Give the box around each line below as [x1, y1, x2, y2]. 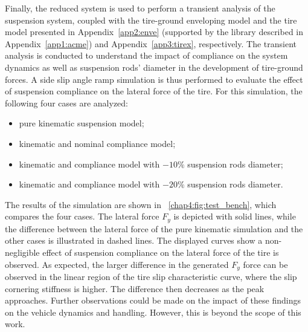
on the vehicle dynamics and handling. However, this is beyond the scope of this [5, 305, 301, 318]
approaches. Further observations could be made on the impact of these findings [5, 294, 301, 307]
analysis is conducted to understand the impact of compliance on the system [5, 49, 288, 62]
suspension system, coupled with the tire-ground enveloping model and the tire [5, 13, 297, 26]
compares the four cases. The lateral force [5, 210, 159, 223]
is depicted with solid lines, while [173, 210, 296, 223]
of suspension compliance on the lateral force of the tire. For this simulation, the [5, 85, 303, 97]
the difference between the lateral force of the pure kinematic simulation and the [5, 222, 303, 235]
